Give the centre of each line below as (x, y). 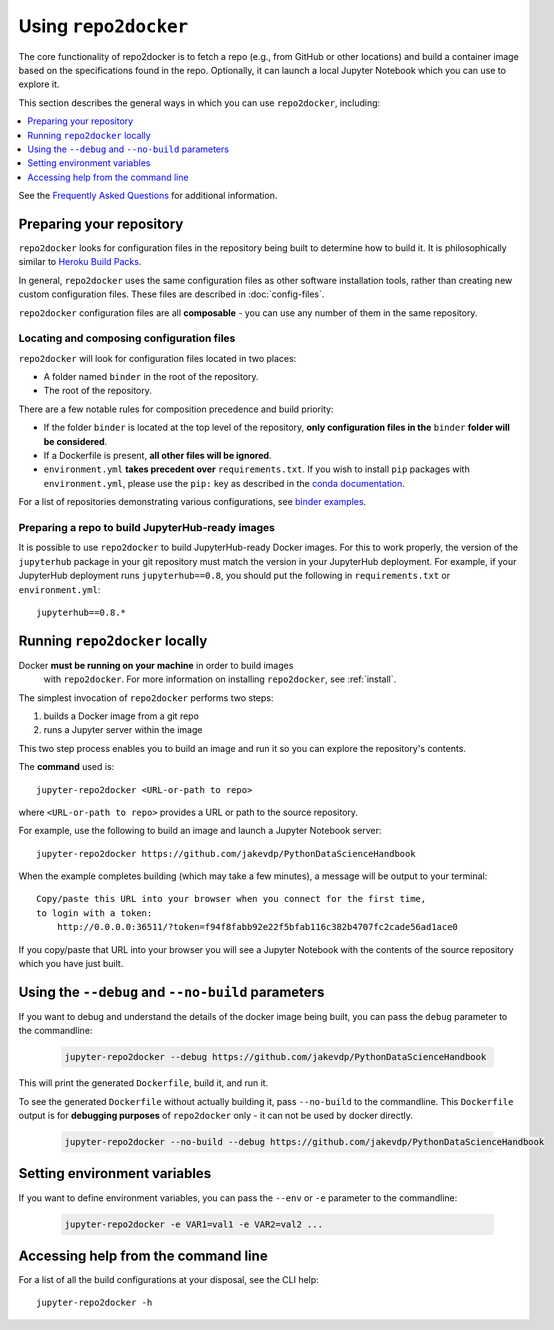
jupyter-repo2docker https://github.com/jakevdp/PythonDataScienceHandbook (226, 853)
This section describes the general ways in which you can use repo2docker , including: (199, 102)
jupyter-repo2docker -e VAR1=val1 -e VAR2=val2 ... (194, 1224)
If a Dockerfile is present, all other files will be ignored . (157, 456)
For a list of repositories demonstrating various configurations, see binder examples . (192, 502)
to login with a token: (94, 913)
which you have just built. (71, 964)
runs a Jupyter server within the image (123, 730)
